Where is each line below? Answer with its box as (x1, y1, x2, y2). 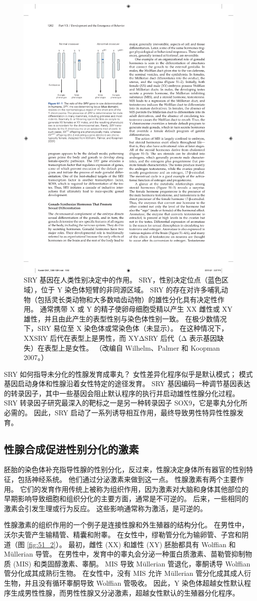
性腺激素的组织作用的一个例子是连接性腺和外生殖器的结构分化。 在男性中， (4, 520, 249, 530)
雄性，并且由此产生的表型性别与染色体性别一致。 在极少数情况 (24, 313, 227, 323)
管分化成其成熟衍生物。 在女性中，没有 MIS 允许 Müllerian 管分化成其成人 (4, 568, 244, 578)
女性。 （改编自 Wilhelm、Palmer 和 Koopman (72, 342, 220, 353)
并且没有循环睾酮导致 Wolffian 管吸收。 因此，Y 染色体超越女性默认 (24, 577, 244, 588)
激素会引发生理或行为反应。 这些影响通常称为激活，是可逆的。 (4, 503, 207, 513)
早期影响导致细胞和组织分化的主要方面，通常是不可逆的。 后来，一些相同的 (4, 493, 249, 504)
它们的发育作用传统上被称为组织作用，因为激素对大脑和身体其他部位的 (20, 483, 249, 494)
